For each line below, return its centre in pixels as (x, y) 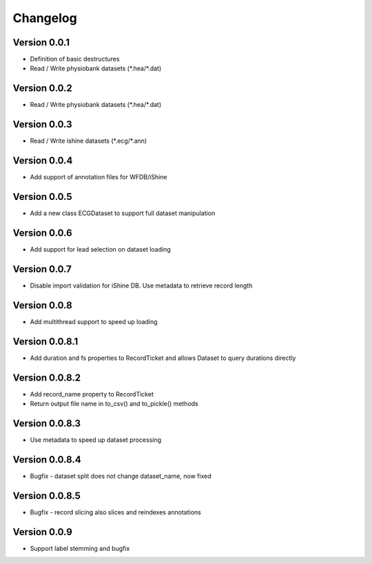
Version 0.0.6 (42, 233)
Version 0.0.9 (42, 532)
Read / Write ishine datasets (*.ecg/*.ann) (89, 141)
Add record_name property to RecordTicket (92, 394)
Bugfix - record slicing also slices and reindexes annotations (115, 512)
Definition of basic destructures (75, 59)
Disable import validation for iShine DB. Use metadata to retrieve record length (141, 285)
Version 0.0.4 (43, 161)
